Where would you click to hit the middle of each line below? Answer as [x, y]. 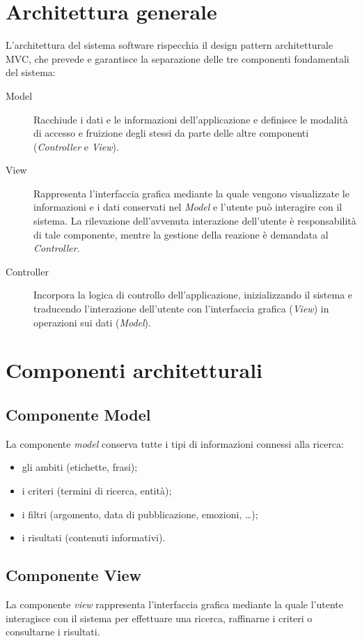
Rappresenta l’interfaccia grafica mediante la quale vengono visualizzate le [191, 193]
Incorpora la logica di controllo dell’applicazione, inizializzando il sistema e [193, 295]
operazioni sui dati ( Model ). [92, 322]
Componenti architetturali [134, 370]
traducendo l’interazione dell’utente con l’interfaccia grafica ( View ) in [181, 309]
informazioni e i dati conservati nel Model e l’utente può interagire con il [188, 207]
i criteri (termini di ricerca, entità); [97, 490]
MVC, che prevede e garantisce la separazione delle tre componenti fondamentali [178, 58]
